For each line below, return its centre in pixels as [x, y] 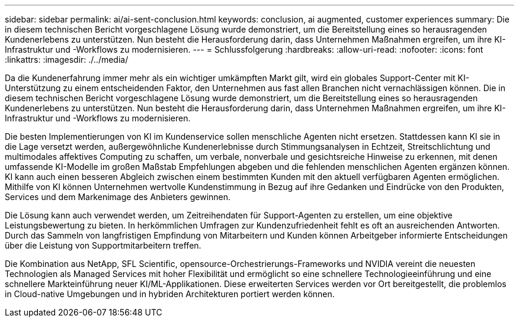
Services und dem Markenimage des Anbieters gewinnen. [118, 197]
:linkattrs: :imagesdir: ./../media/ [67, 59]
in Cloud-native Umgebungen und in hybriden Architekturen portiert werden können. [170, 294]
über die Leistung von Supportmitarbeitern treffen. [103, 245]
